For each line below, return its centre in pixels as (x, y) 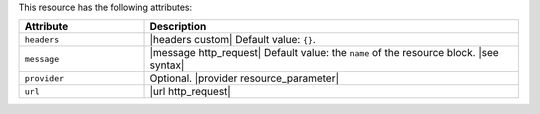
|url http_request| (190, 92)
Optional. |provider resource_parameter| (244, 78)
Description (178, 27)
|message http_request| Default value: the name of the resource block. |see (324, 53)
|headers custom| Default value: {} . (233, 40)
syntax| (167, 65)
